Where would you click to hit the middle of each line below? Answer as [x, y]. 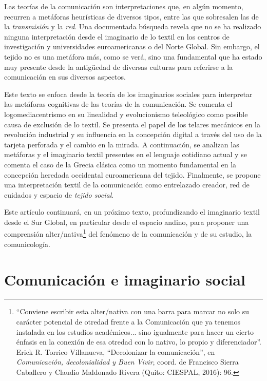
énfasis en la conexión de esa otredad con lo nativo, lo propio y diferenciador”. [139, 342]
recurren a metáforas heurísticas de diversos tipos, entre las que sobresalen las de [131, 16]
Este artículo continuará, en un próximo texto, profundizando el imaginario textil [132, 212]
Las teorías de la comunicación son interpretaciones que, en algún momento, [124, 6]
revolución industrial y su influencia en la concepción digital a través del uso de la [133, 134]
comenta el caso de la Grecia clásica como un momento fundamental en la [120, 164]
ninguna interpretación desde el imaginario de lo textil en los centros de [117, 36]
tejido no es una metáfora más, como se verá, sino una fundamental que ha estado [133, 56]
